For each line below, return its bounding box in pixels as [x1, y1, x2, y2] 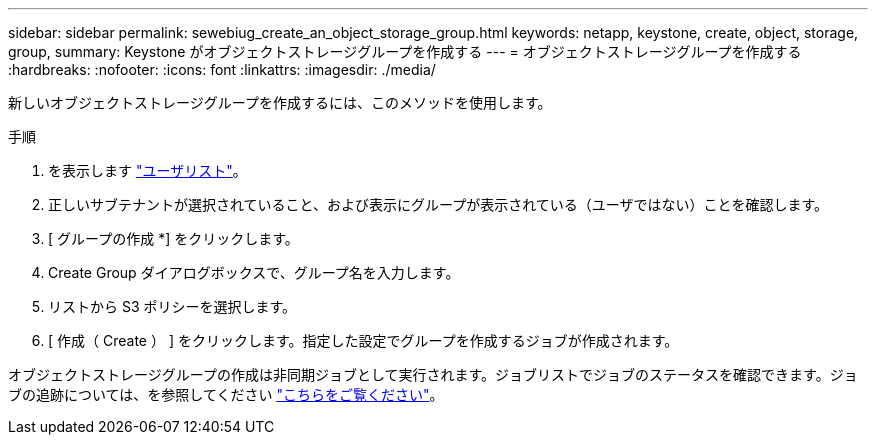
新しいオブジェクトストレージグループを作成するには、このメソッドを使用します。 [8, 94, 552, 111]
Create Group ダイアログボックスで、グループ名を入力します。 [48, 264, 460, 281]
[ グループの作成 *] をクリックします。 [48, 230, 299, 247]
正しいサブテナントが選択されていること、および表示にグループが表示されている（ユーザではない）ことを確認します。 [48, 196, 829, 213]
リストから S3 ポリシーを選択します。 [48, 298, 297, 315]
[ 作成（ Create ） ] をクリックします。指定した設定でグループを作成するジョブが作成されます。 [48, 332, 679, 349]
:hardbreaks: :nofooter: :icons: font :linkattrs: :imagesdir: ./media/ [8, 61, 436, 78]
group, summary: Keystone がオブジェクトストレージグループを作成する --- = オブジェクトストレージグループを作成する [8, 43, 802, 60]
